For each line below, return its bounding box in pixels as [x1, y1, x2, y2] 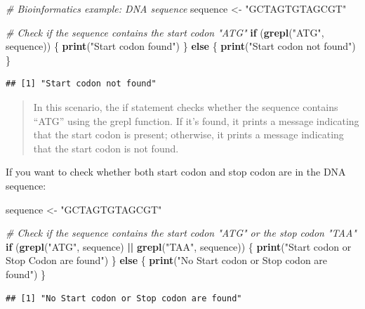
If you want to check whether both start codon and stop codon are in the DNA [6, 164, 346, 179]
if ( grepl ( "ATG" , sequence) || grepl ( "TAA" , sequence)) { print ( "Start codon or [6, 239, 352, 254]
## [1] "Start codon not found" [6, 79, 157, 89]
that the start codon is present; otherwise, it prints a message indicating [33, 127, 344, 142]
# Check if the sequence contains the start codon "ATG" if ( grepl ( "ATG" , [6, 25, 324, 39]
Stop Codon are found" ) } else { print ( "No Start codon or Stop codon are [6, 253, 328, 268]
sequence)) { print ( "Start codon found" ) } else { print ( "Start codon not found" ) [6, 39, 356, 53]
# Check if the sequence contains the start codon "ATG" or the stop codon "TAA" [6, 225, 357, 240]
